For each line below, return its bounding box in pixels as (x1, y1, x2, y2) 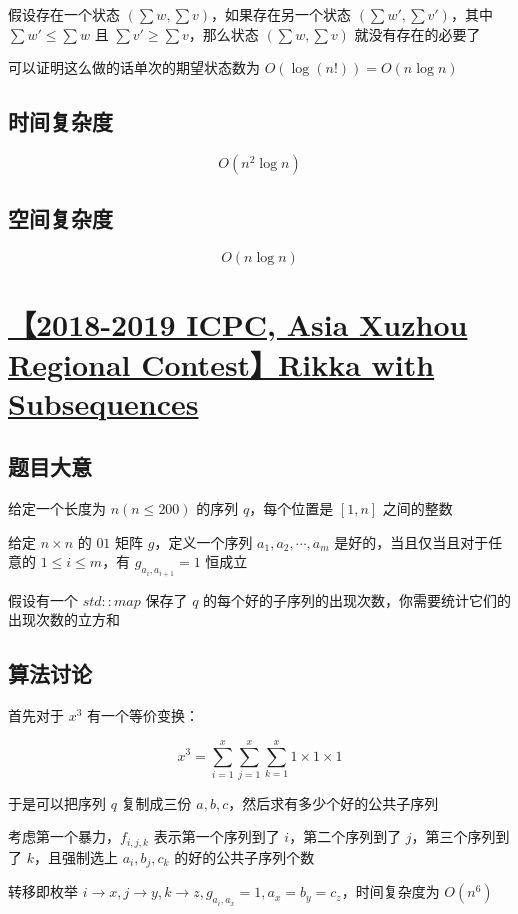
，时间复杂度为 (341, 881, 440, 902)
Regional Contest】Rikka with (8, 343, 435, 384)
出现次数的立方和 (8, 609, 120, 630)
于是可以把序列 (8, 792, 106, 813)
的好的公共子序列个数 (174, 846, 315, 867)
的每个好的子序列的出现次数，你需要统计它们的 (203, 589, 512, 610)
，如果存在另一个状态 (211, 4, 352, 24)
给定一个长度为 (8, 498, 106, 519)
